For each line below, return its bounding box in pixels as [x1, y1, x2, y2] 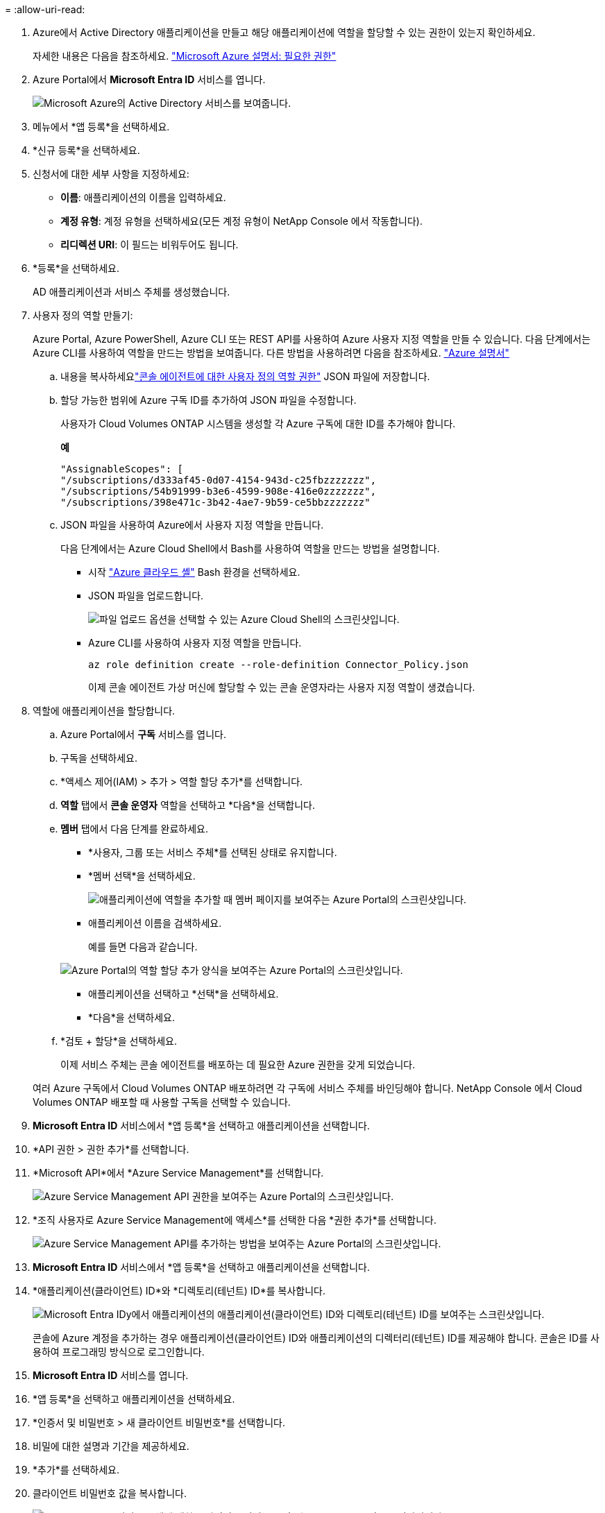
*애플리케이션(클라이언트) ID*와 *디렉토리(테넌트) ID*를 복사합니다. [33, 1285, 326, 1297]
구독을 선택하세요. [60, 752, 138, 764]
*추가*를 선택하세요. [33, 1464, 120, 1476]
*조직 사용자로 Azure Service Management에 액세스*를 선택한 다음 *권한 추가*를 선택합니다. [33, 1214, 436, 1226]
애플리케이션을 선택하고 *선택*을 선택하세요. [88, 988, 279, 1000]
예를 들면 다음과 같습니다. [88, 941, 198, 952]
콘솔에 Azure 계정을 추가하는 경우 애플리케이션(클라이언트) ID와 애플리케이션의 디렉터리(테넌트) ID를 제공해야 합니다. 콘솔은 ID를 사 [33, 1332, 599, 1344]
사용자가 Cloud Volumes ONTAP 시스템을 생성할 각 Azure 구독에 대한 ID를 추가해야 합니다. [60, 418, 456, 429]
